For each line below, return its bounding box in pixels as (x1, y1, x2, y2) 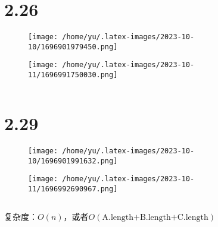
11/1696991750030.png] (28, 71, 118, 80)
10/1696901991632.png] (28, 156, 118, 165)
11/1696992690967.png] (28, 184, 118, 193)
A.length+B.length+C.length (102, 213, 208, 222)
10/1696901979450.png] (28, 42, 118, 51)
